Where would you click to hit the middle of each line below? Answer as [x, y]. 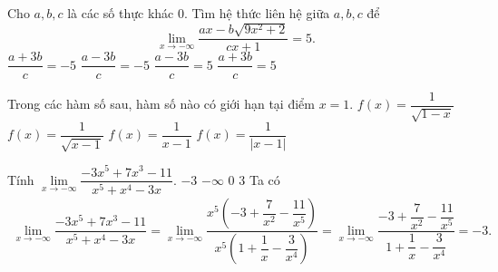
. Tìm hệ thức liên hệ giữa [257, 13]
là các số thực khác [121, 13]
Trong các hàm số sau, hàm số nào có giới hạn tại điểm [161, 103]
